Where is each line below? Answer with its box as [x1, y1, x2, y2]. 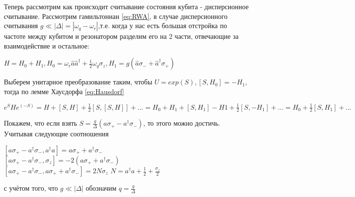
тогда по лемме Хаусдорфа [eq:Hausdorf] [4, 86, 124, 96]
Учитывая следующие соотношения [4, 129, 109, 139]
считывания [4, 20, 38, 31]
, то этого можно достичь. [143, 118, 220, 128]
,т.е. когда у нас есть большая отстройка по [98, 20, 227, 31]
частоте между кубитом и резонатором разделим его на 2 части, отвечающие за [4, 31, 239, 41]
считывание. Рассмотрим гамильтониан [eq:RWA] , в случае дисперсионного [4, 11, 228, 21]
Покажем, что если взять [4, 118, 77, 128]
